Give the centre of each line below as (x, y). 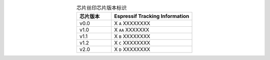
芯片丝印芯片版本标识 (101, 8)
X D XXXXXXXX (132, 50)
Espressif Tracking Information (152, 16)
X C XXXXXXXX (132, 43)
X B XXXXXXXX (132, 36)
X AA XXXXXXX (132, 30)
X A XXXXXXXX (132, 23)
